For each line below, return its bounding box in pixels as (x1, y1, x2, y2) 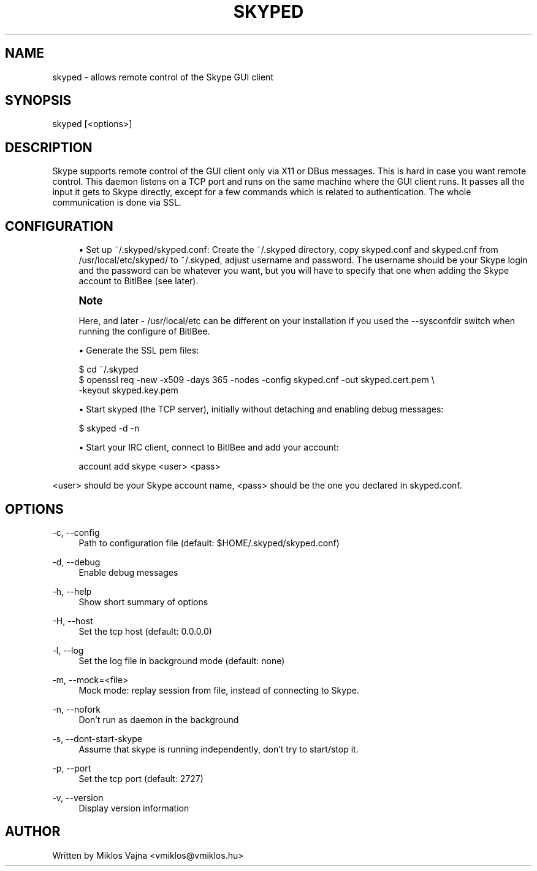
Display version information (78, 802, 189, 813)
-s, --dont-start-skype (52, 733, 142, 744)
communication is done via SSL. (52, 197, 181, 208)
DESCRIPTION (5, 139, 93, 155)
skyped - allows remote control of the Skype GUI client (52, 71, 273, 82)
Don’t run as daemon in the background (78, 714, 239, 725)
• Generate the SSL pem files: (78, 345, 199, 356)
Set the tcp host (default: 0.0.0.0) (78, 625, 212, 637)
